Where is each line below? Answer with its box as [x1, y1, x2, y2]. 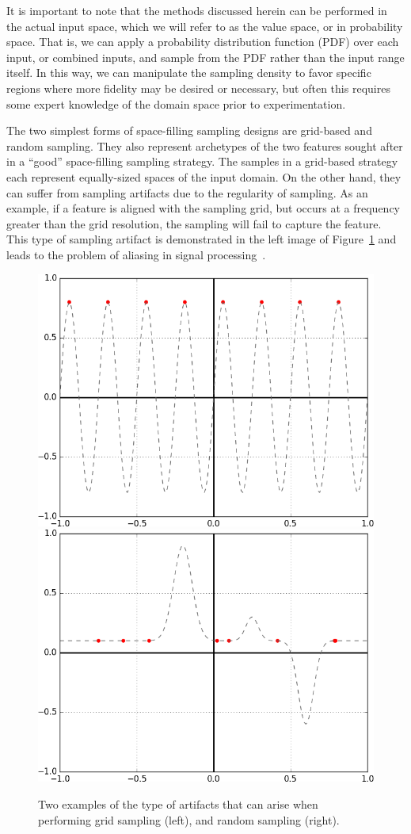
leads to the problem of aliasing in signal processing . [6, 246, 266, 262]
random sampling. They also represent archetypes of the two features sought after [6, 137, 403, 154]
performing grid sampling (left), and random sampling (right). [38, 811, 340, 828]
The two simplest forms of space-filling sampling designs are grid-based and [6, 122, 372, 139]
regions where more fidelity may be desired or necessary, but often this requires [6, 79, 390, 96]
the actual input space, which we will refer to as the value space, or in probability [6, 17, 403, 34]
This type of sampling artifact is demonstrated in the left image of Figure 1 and [6, 231, 397, 247]
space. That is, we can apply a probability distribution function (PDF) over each [6, 33, 399, 50]
